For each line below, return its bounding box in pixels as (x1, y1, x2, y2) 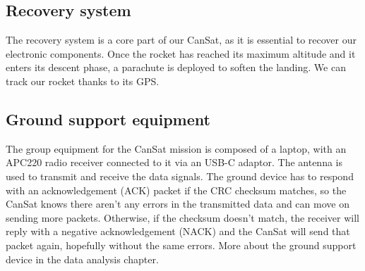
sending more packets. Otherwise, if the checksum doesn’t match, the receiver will (6, 210, 359, 225)
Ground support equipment (6, 108, 210, 130)
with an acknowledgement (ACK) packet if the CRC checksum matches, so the (6, 182, 347, 197)
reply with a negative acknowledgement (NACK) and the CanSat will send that (6, 224, 350, 239)
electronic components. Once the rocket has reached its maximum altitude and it (6, 46, 356, 61)
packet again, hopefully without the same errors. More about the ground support (6, 237, 357, 252)
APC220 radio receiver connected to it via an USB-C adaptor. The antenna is (6, 155, 342, 170)
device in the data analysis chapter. (6, 251, 159, 266)
